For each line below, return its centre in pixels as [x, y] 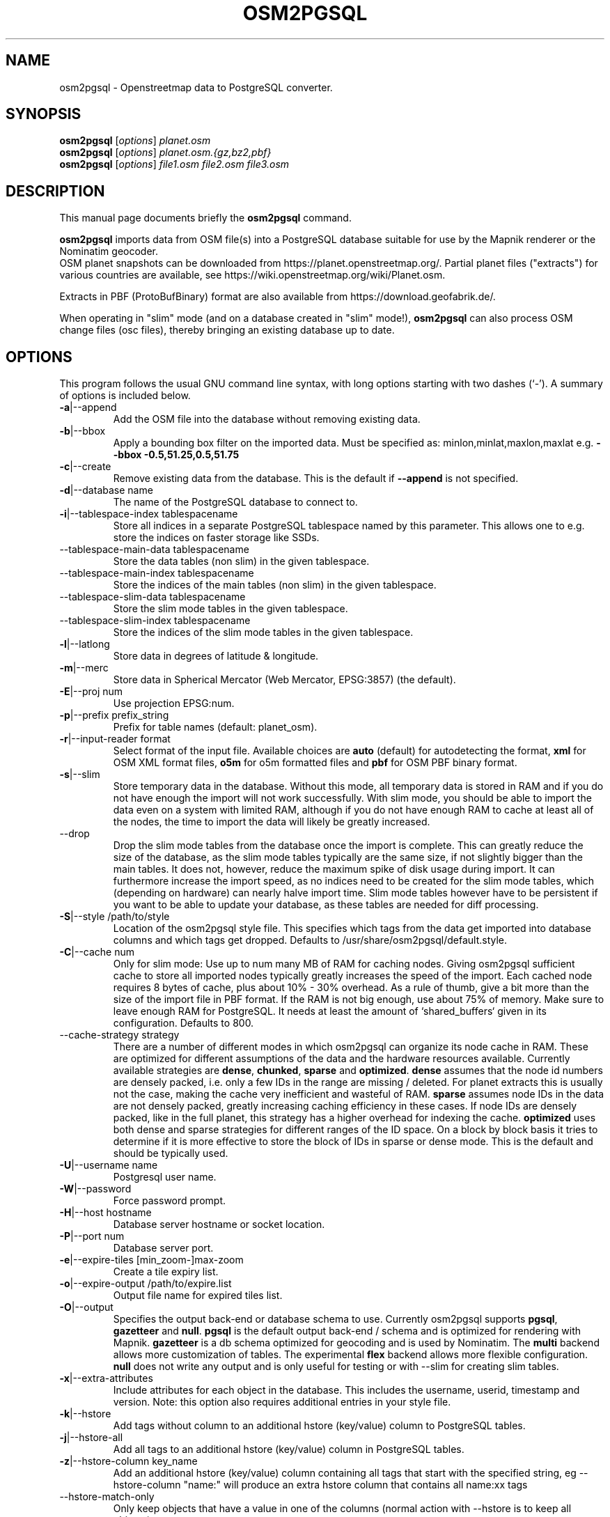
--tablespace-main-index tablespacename [157, 573]
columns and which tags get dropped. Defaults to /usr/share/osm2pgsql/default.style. [310, 940]
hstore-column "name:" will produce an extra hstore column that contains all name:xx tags [320, 1485]
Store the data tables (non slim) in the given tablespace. [241, 561]
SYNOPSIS [44, 114]
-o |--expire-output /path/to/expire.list [146, 1284]
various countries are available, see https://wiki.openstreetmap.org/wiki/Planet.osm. [252, 275]
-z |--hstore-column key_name [128, 1461]
